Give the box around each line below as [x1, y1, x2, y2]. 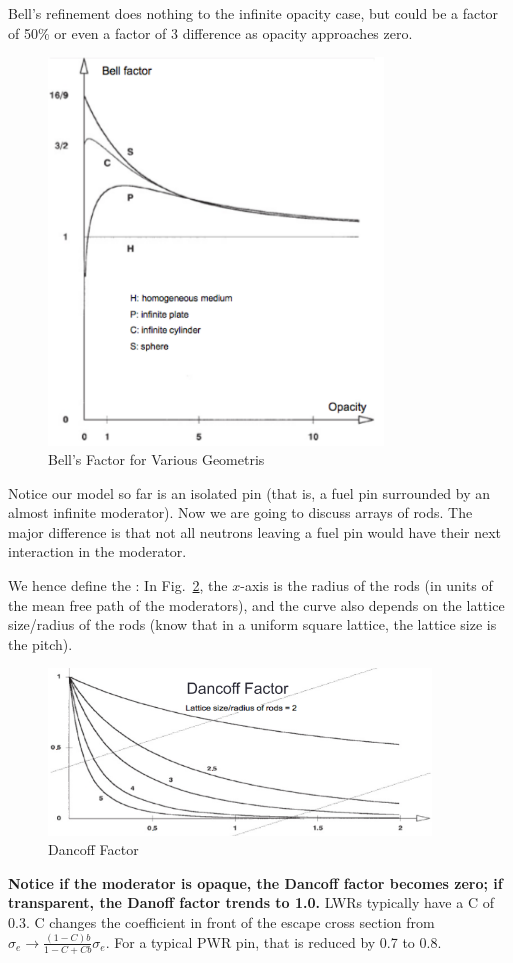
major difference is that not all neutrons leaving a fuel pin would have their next [8, 521, 502, 542]
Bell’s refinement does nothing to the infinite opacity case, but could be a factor [8, 3, 499, 23]
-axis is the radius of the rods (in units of [240, 575, 493, 596]
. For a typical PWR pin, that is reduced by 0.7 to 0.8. [105, 931, 442, 952]
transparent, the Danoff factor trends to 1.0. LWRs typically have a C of [8, 892, 494, 913]
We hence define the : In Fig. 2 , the [8, 575, 228, 596]
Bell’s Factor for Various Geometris [48, 449, 265, 470]
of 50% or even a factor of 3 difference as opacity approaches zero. [8, 22, 413, 43]
